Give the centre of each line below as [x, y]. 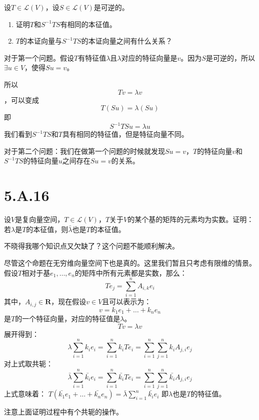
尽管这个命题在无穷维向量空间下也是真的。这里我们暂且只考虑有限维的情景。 [130, 262]
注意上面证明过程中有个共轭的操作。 [63, 412]
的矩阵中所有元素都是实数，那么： [131, 272]
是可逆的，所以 [230, 57]
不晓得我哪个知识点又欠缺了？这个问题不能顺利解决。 [91, 246]
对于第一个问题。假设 [39, 57]
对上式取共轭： [28, 364]
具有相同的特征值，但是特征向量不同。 [125, 134]
